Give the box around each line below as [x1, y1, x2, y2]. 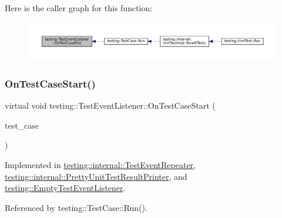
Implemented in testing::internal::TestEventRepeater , [5, 159, 196, 171]
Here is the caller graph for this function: [5, 2, 153, 14]
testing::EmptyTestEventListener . [5, 182, 126, 194]
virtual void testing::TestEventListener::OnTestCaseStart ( [5, 99, 216, 112]
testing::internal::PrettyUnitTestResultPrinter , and [5, 170, 187, 182]
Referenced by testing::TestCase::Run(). [5, 201, 147, 213]
